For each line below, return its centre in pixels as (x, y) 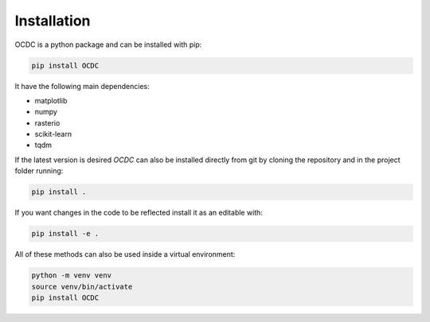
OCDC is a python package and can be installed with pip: (108, 45)
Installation (53, 21)
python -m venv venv (71, 275)
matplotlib (51, 100)
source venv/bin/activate (82, 287)
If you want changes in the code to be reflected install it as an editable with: (139, 213)
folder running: (39, 171)
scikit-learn (53, 134)
